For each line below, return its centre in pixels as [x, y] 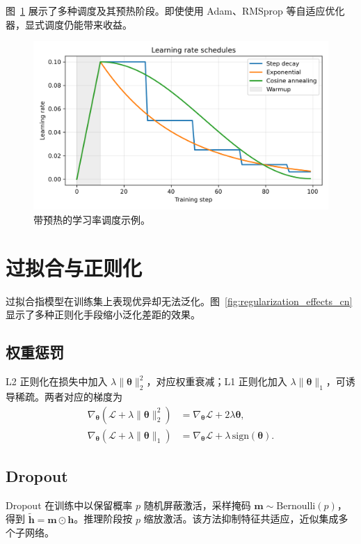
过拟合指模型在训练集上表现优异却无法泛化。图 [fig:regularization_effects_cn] [179, 301]
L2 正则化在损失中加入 [57, 381]
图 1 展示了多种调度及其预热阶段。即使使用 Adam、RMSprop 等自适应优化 [175, 10]
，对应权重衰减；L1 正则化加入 [217, 381]
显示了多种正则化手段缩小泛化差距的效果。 [103, 314]
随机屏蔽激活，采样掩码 [197, 505]
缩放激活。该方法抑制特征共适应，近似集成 [241, 519]
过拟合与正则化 [74, 267]
